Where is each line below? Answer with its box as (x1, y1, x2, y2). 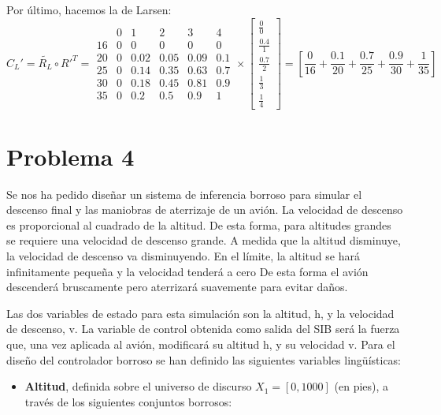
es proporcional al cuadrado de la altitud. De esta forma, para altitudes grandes (6, 216, 391, 233)
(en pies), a (334, 378, 389, 394)
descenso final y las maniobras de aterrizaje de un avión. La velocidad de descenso (6, 201, 403, 218)
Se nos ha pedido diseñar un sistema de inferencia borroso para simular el (6, 185, 362, 202)
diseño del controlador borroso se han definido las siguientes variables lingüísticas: (6, 351, 402, 368)
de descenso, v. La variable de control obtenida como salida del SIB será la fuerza (6, 320, 400, 337)
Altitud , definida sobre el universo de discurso (24, 378, 252, 394)
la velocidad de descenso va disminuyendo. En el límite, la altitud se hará (6, 247, 360, 264)
